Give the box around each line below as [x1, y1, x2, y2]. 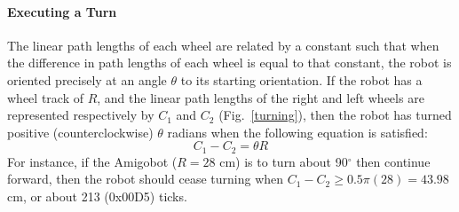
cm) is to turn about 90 [219, 152, 348, 170]
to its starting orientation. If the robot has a [180, 70, 423, 89]
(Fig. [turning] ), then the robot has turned [218, 106, 452, 124]
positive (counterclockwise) [7, 122, 154, 141]
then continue [356, 152, 431, 170]
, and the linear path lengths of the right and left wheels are [97, 88, 424, 106]
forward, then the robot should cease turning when [7, 169, 284, 188]
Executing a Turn [7, 2, 117, 20]
